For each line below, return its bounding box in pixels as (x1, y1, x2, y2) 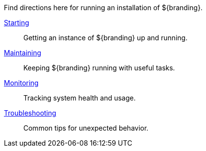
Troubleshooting (4, 109, 56, 117)
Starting (4, 18, 29, 27)
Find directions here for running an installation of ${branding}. (4, 3, 203, 12)
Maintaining (4, 49, 41, 57)
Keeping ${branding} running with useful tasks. (23, 64, 175, 72)
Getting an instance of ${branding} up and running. (23, 34, 187, 42)
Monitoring (4, 79, 39, 87)
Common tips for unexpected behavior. (23, 124, 149, 132)
